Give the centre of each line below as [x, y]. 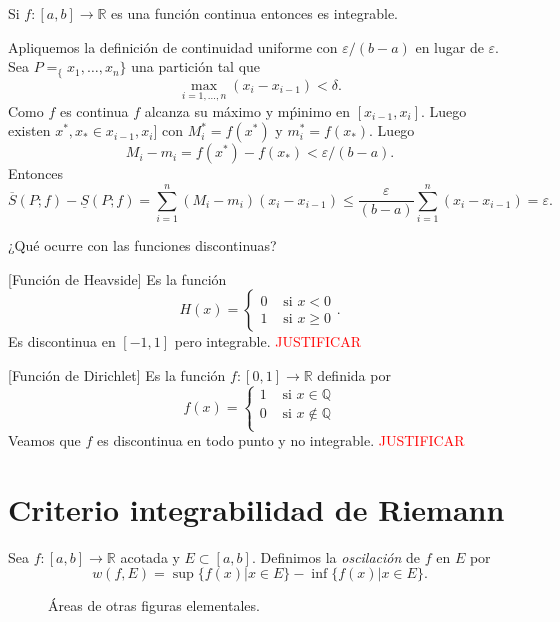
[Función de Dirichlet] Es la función [117, 374]
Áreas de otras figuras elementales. [154, 605]
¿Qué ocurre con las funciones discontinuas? [142, 245]
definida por [354, 374]
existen [29, 130]
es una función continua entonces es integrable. [254, 13]
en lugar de [449, 46]
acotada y [150, 556]
